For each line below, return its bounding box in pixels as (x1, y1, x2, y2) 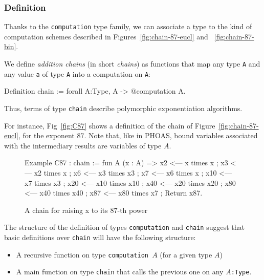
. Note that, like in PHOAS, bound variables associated (84, 130, 258, 141)
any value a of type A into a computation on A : (4, 68, 150, 79)
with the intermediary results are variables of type (4, 140, 162, 150)
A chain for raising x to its (25, 204, 108, 215)
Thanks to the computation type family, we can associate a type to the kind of (4, 21, 252, 32)
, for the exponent (18, 130, 75, 141)
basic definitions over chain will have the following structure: (4, 232, 196, 243)
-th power (117, 204, 148, 215)
